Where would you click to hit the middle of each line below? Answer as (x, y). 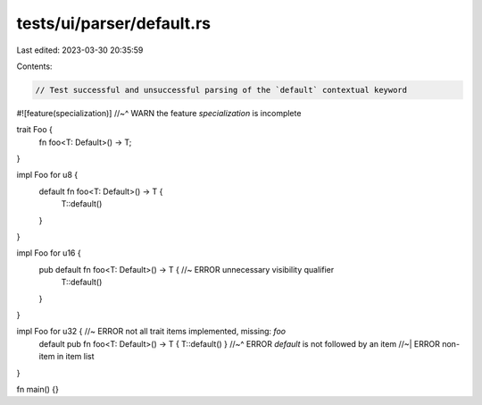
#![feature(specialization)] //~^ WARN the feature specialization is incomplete (159, 113)
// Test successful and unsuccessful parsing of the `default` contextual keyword (221, 90)
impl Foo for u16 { (49, 253)
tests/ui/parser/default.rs (114, 23)
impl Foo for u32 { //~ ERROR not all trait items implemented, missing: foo (151, 332)
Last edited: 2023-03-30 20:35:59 (80, 50)
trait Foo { (35, 130)
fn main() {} (38, 389)
